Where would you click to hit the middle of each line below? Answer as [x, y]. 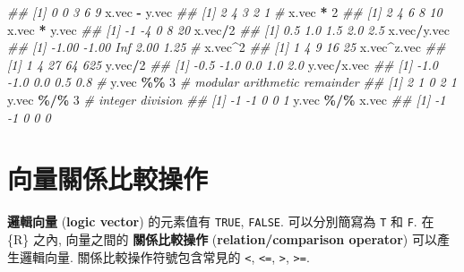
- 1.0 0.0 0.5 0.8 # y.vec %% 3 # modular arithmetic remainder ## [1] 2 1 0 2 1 [232, 82]
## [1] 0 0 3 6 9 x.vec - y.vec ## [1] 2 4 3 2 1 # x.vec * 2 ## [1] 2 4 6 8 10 [225, 12]
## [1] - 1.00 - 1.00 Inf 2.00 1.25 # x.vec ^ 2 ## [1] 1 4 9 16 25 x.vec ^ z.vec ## [227, 47]
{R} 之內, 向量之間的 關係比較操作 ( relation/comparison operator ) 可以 [222, 238]
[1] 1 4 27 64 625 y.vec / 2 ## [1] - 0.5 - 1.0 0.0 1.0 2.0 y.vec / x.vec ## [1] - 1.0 [223, 64]
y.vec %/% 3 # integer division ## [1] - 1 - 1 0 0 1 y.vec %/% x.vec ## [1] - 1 [227, 99]
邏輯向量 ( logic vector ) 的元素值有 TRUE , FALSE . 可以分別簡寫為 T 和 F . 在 [221, 221]
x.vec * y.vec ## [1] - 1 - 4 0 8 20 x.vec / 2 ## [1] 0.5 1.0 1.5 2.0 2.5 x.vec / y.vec [228, 29]
